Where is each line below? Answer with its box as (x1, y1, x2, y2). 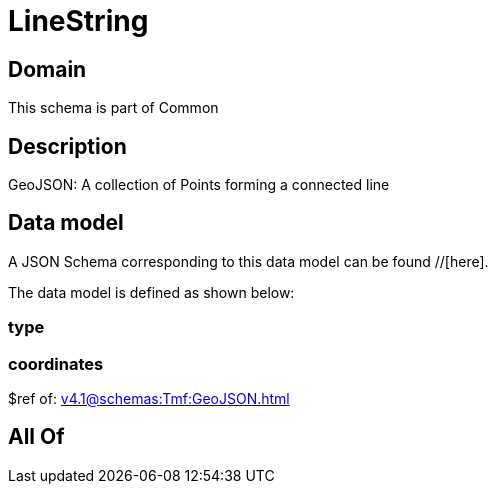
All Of (8, 424, 65, 450)
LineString (8, 4, 149, 38)
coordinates (8, 353, 104, 374)
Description (8, 133, 127, 159)
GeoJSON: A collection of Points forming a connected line (8, 176, 390, 194)
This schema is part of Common (8, 99, 219, 117)
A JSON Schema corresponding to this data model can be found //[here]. (8, 252, 489, 270)
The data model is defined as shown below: (8, 283, 295, 301)
